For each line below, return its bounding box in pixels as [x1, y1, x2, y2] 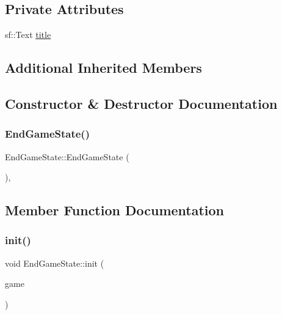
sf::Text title [5, 28, 51, 41]
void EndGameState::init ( [5, 256, 104, 269]
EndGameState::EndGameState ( [5, 150, 129, 163]
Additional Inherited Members [5, 58, 202, 77]
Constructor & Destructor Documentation [5, 94, 278, 113]
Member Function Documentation [5, 201, 225, 220]
